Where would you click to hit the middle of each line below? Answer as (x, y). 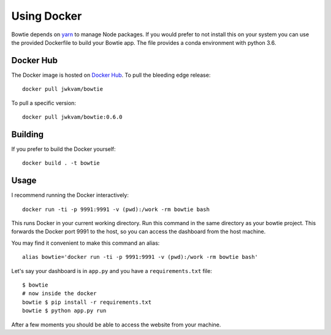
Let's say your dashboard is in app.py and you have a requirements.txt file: (112, 271)
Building (28, 134)
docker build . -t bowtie (61, 163)
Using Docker (47, 16)
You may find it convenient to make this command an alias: (86, 243)
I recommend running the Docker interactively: (70, 195)
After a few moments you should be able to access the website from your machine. (116, 325)
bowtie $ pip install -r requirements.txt (87, 302)
